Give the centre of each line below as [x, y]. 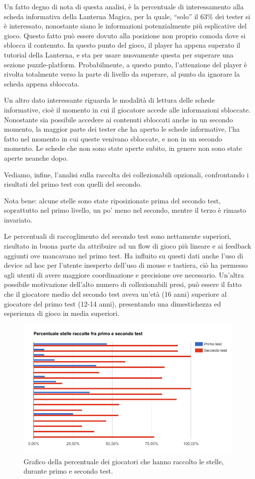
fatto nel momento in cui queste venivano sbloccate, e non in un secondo [113, 138]
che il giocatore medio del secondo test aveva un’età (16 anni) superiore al [115, 294]
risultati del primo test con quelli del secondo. [73, 184]
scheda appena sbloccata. [42, 83]
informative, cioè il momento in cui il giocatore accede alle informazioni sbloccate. [127, 109]
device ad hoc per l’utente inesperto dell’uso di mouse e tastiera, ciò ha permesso [126, 265]
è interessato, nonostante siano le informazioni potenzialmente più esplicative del [125, 26]
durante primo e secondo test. [68, 471]
